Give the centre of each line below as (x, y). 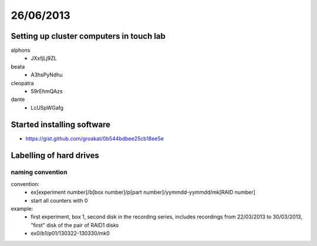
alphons (21, 50)
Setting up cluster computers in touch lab (88, 36)
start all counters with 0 (59, 200)
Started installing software (61, 124)
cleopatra (23, 83)
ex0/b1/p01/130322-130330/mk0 (70, 233)
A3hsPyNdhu (47, 75)
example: (22, 209)
